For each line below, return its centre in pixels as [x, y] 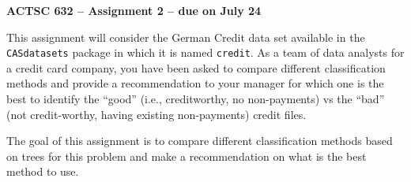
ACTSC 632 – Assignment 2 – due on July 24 [134, 10]
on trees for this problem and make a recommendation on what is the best [187, 156]
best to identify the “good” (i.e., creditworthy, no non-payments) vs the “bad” [196, 99]
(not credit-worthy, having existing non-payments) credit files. [156, 114]
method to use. [43, 171]
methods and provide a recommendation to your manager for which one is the [195, 83]
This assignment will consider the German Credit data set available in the [186, 37]
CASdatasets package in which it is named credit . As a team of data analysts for [205, 52]
